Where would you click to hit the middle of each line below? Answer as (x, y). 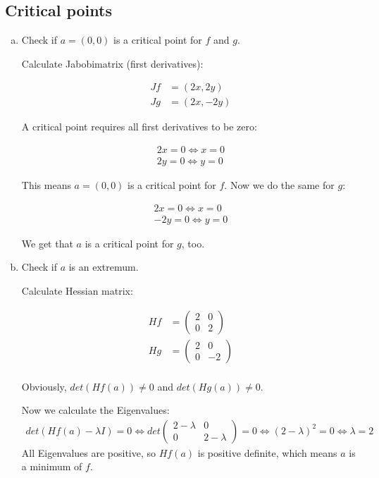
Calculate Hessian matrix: (77, 290)
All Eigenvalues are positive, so (89, 452)
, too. (193, 243)
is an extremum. (104, 267)
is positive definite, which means (267, 452)
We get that (47, 243)
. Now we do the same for (279, 185)
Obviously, (44, 386)
